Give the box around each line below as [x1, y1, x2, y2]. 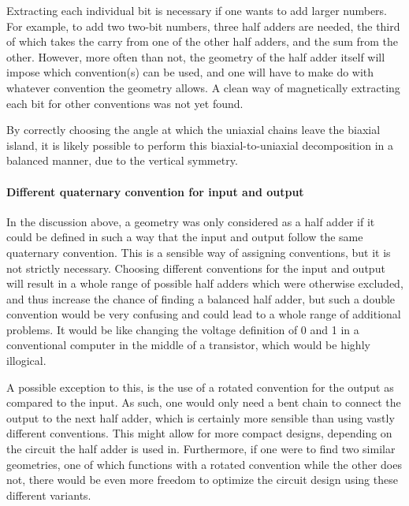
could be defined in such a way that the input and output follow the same [6, 229, 363, 245]
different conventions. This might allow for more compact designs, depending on [6, 425, 392, 441]
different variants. [6, 486, 91, 503]
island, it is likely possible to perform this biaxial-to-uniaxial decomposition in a [6, 136, 393, 153]
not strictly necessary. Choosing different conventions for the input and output [6, 259, 385, 276]
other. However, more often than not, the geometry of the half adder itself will [6, 48, 385, 65]
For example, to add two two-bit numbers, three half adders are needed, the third [6, 17, 400, 34]
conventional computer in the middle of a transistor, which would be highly [6, 337, 370, 353]
